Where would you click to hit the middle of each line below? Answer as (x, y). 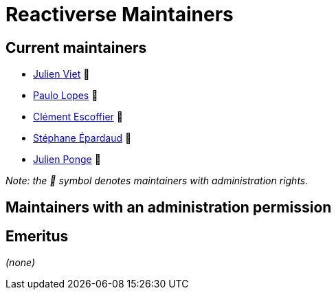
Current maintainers (76, 47)
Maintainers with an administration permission (169, 207)
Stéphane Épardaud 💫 (82, 138)
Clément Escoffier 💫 (78, 117)
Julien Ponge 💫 (67, 160)
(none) (21, 263)
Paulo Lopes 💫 (66, 96)
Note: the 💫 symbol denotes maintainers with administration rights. (157, 181)
